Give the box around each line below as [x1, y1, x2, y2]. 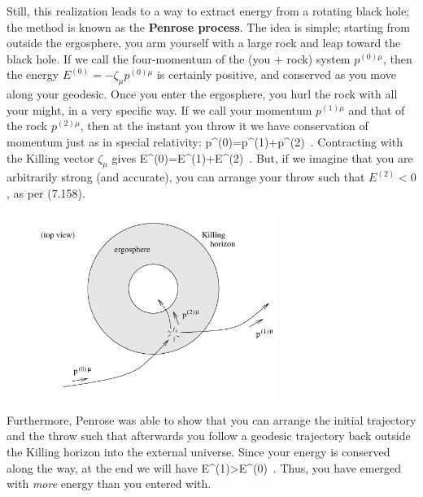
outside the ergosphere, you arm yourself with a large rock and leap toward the [7, 34, 401, 51]
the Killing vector [7, 149, 94, 166]
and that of [348, 101, 405, 118]
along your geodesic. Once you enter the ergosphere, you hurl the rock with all [7, 85, 398, 102]
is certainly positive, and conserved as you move [156, 66, 396, 83]
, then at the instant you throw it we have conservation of [80, 117, 368, 134]
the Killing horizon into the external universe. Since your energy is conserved [7, 443, 390, 460]
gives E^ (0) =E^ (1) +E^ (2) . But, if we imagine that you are [111, 149, 413, 166]
